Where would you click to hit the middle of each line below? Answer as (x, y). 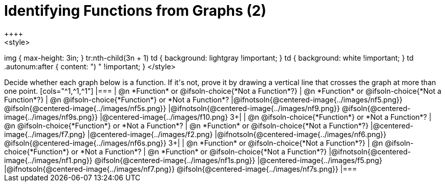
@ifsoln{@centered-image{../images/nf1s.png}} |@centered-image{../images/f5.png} (238, 160)
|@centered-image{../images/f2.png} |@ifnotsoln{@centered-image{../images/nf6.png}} (237, 134)
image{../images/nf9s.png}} (51, 117)
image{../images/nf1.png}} (48, 160)
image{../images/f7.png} (45, 134)
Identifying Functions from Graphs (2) (135, 11)
